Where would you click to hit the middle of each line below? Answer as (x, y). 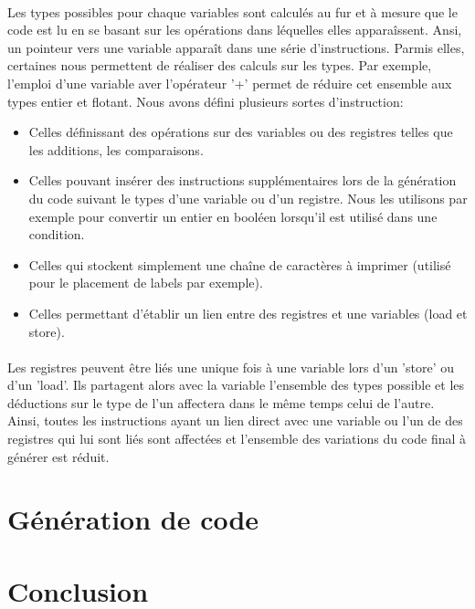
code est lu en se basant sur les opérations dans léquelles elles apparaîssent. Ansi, (235, 30)
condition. (57, 234)
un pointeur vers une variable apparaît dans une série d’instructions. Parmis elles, (236, 47)
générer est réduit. (58, 456)
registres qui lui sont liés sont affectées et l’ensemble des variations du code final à (237, 439)
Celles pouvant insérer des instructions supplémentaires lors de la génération (243, 180)
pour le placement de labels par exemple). (146, 283)
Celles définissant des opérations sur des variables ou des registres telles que (241, 132)
